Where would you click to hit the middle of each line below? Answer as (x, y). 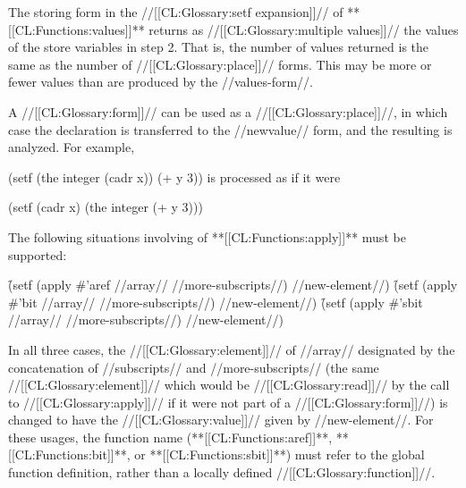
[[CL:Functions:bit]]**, (69, 454)
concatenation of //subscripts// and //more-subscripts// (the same (194, 367)
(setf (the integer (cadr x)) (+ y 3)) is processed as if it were (174, 177)
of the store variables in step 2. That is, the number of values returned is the (219, 47)
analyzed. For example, (72, 147)
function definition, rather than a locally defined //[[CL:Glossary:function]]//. (222, 472)
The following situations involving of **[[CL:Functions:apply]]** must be (207, 236)
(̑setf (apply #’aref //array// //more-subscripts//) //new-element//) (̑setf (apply (233, 285)
